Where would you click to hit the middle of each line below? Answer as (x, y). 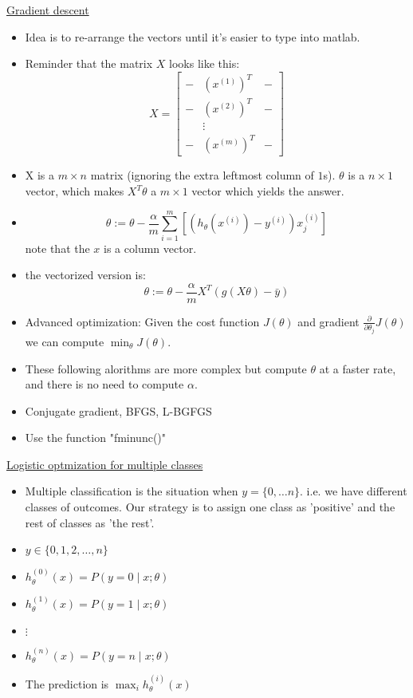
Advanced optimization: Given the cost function (142, 321)
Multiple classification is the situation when (132, 491)
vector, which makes (75, 191)
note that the (57, 248)
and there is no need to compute (104, 384)
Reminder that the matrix (89, 63)
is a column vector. (150, 248)
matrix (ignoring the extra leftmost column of (202, 175)
